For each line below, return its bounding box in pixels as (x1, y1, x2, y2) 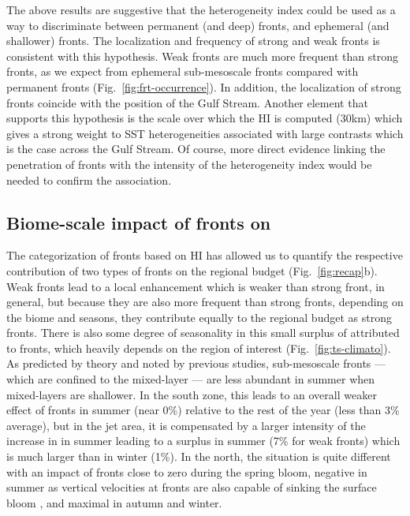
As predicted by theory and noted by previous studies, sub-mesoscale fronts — (6, 355, 386, 372)
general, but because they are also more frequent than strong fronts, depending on (6, 294, 404, 310)
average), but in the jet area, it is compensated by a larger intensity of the (6, 417, 366, 433)
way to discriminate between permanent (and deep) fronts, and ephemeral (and (6, 17, 389, 33)
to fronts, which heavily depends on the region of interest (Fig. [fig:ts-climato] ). (6, 339, 391, 356)
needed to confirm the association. (6, 171, 172, 188)
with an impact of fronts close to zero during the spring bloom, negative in (6, 463, 367, 480)
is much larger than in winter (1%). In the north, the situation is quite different (6, 448, 391, 465)
